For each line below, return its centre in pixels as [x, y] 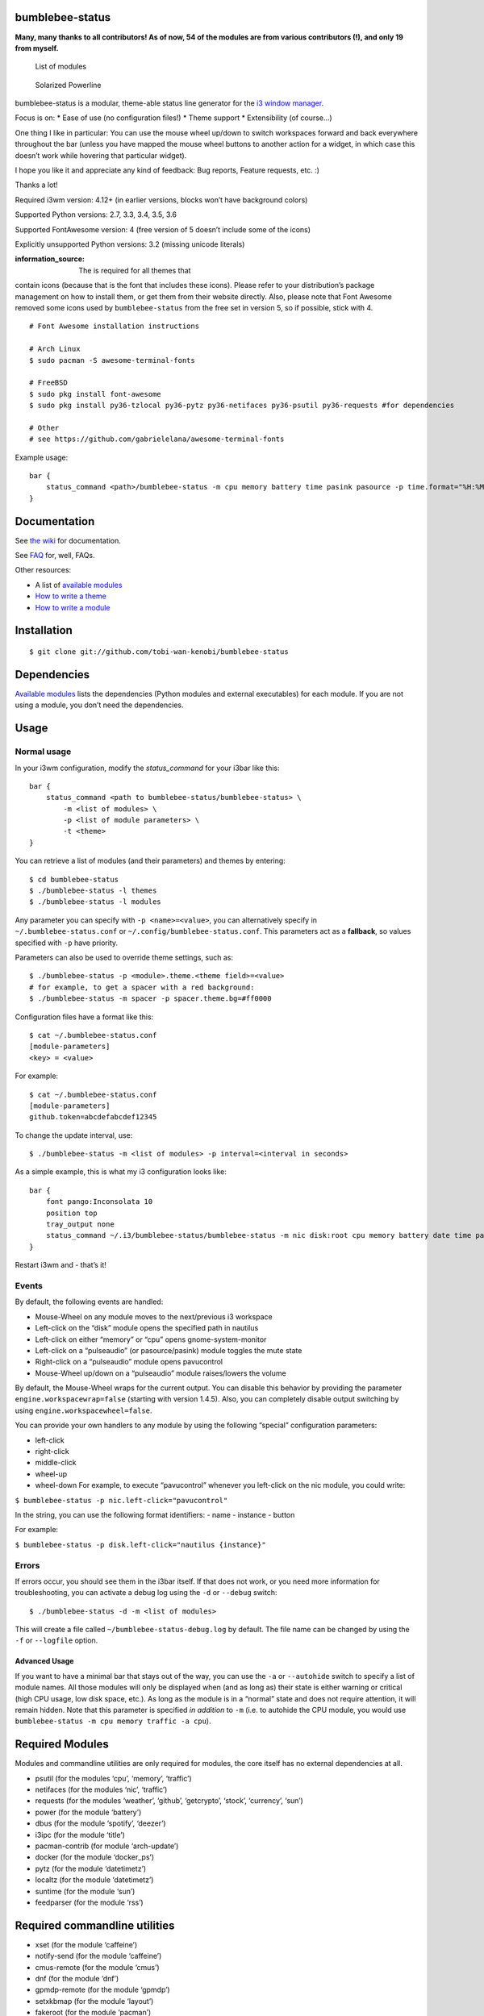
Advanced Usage [44, 1661]
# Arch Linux [55, 349]
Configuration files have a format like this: [84, 1017]
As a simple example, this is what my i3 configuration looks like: [121, 1172]
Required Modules [62, 1745]
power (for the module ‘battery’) [88, 1812]
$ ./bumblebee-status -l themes [93, 891]
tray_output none [80, 1225]
